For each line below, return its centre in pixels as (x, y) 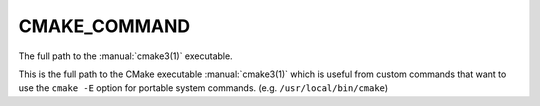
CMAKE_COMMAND (104, 26)
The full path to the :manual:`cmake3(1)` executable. (126, 56)
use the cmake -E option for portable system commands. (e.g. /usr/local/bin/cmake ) (203, 88)
